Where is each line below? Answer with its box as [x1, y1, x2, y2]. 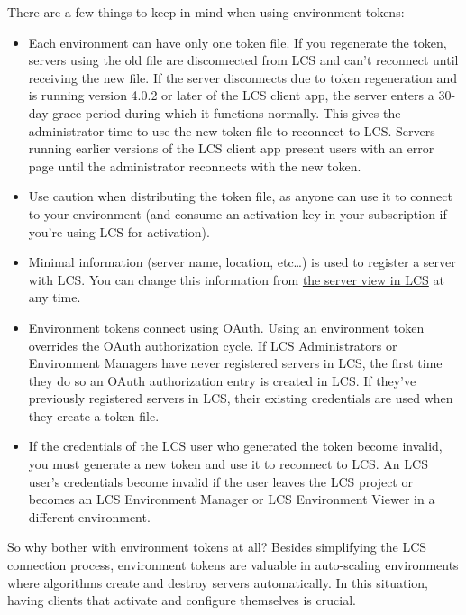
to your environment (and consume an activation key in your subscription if [28, 204, 447, 223]
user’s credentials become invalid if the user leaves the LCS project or [28, 472, 413, 491]
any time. [28, 288, 81, 307]
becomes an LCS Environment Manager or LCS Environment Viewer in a [28, 490, 435, 509]
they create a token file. [28, 406, 160, 425]
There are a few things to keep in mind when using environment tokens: [7, 3, 405, 21]
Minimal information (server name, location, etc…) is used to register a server [28, 252, 456, 271]
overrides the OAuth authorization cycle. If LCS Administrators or [28, 335, 397, 354]
